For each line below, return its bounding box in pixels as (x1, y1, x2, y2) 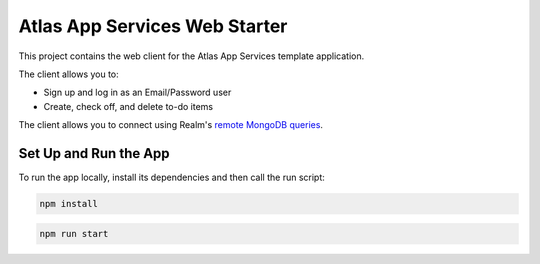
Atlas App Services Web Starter (18, 15, 288, 37)
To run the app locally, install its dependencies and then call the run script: (18, 171, 325, 184)
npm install (39, 198, 99, 209)
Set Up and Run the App (18, 145, 170, 162)
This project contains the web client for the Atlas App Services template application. (18, 50, 365, 62)
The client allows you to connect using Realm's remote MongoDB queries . (18, 119, 324, 131)
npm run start (39, 228, 109, 239)
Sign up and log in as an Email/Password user (43, 86, 232, 99)
